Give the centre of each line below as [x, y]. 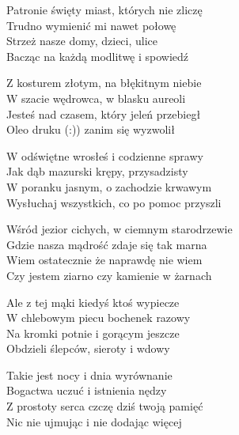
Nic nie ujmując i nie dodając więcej [94, 421]
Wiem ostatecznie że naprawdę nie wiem [104, 260]
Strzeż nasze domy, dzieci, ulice [82, 41]
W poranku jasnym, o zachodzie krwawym [109, 186]
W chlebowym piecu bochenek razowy [99, 318]
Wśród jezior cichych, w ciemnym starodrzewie [119, 229]
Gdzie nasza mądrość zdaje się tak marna [107, 244]
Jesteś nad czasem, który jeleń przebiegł [104, 113]
